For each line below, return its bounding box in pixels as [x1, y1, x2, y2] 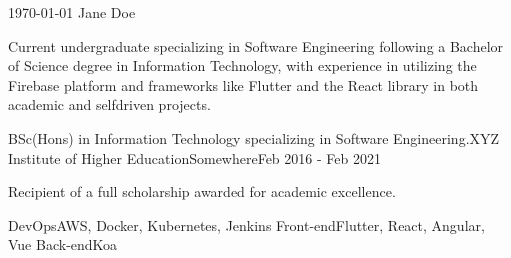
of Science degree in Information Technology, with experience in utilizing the [8, 55, 477, 76]
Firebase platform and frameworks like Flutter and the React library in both [8, 74, 479, 95]
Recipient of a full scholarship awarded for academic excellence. [8, 181, 396, 202]
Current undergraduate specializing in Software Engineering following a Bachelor [8, 35, 504, 56]
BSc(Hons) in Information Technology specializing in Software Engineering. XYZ [8, 127, 500, 148]
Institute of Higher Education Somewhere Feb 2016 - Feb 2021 [8, 147, 381, 168]
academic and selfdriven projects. [8, 94, 211, 115]
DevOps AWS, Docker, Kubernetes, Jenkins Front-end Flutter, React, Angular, [8, 214, 485, 235]
